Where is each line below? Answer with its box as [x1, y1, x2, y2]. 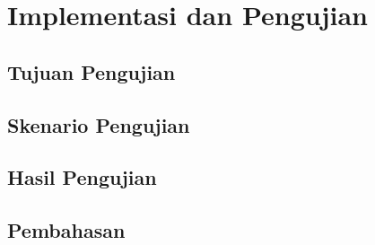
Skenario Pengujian [7, 110, 190, 138]
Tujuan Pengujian [7, 57, 176, 85]
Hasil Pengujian [7, 163, 157, 191]
